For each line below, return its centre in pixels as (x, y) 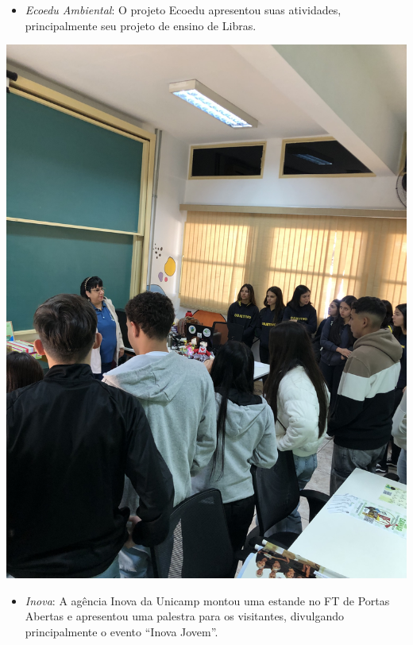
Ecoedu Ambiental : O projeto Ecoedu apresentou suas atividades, (183, 10)
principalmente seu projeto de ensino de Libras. (141, 25)
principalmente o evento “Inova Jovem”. (122, 631)
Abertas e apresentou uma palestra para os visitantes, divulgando (184, 616)
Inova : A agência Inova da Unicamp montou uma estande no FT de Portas (207, 600)
